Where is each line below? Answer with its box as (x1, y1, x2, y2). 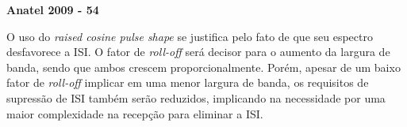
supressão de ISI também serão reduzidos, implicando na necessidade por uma (6, 89, 386, 106)
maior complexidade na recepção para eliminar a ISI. (6, 105, 263, 121)
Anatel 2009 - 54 (6, 2, 99, 17)
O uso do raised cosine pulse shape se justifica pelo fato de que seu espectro (6, 28, 373, 44)
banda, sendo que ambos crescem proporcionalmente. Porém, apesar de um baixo (6, 58, 401, 75)
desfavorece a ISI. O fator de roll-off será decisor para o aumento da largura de (6, 43, 390, 60)
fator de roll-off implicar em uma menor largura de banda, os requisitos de (6, 74, 369, 91)
